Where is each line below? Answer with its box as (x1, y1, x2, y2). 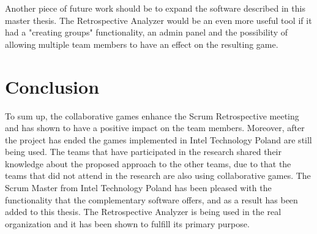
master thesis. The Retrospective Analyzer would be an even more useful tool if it (5, 13, 312, 26)
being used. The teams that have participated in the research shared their (5, 145, 282, 158)
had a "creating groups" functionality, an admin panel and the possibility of (5, 26, 288, 39)
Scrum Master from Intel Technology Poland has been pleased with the (5, 181, 272, 194)
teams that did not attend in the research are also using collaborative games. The (5, 169, 311, 182)
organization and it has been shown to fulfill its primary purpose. (5, 217, 250, 230)
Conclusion (5, 74, 100, 99)
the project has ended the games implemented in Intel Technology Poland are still (5, 133, 312, 146)
